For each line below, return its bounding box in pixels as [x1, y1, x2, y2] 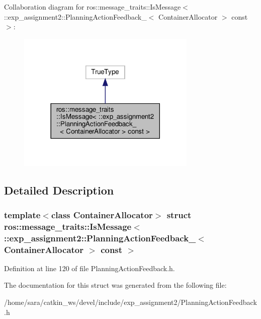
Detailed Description [4, 182, 114, 198]
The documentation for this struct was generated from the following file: [4, 280, 227, 290]
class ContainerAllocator [51, 208, 153, 221]
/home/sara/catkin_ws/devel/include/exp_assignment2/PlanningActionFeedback [4, 297, 257, 307]
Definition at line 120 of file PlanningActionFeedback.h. [4, 263, 175, 273]
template [4, 208, 41, 221]
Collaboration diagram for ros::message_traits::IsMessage [4, 2, 181, 12]
